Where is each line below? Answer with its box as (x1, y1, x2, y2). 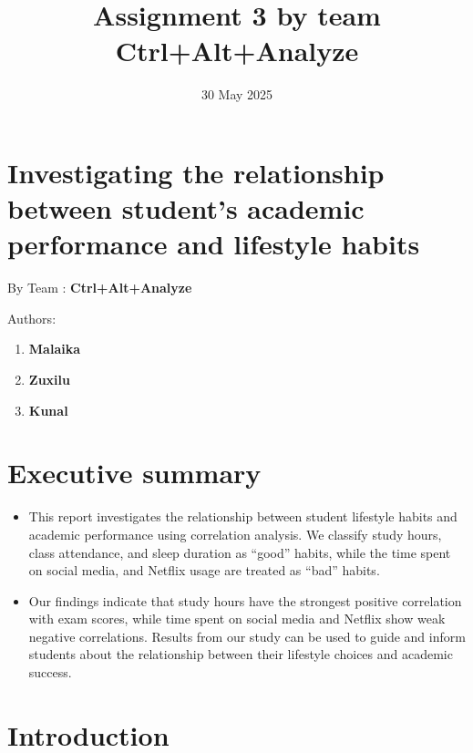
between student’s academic (7, 190, 365, 227)
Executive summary (7, 454, 262, 491)
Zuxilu (28, 370, 70, 388)
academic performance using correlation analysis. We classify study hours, (28, 524, 442, 543)
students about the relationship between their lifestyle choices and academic (28, 645, 453, 664)
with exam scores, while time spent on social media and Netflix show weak (28, 609, 446, 628)
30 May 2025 (201, 85, 273, 104)
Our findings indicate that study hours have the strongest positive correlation (28, 591, 462, 610)
